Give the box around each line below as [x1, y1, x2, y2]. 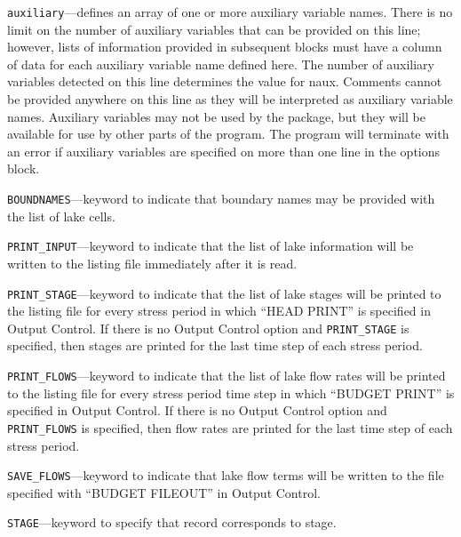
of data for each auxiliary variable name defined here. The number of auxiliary [7, 54, 434, 73]
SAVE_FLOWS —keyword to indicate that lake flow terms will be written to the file [7, 466, 444, 485]
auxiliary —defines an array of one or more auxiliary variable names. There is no [7, 3, 453, 20]
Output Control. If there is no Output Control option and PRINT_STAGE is [7, 318, 409, 337]
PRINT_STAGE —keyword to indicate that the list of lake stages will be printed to [7, 284, 441, 302]
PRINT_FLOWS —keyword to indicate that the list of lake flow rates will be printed [7, 366, 446, 384]
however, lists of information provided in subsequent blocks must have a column [7, 37, 442, 56]
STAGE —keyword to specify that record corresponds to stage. [7, 513, 337, 532]
